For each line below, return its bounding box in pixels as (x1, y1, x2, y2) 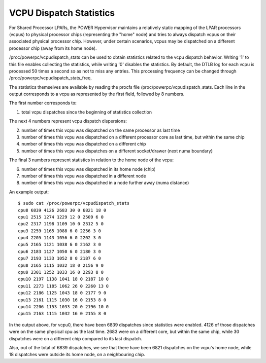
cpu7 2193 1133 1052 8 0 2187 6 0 (18, 255, 101, 261)
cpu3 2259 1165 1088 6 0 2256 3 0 (18, 228, 101, 234)
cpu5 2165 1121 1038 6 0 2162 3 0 (18, 242, 101, 248)
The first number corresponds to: (9, 100, 77, 106)
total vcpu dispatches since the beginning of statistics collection (21, 109, 152, 115)
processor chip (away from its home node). (9, 45, 97, 51)
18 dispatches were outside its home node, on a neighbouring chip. (9, 352, 145, 358)
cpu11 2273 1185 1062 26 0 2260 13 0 (18, 283, 109, 289)
